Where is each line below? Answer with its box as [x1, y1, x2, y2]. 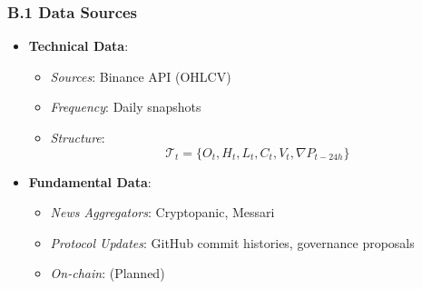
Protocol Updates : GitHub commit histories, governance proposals [50, 233, 415, 252]
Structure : [50, 128, 105, 146]
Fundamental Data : [28, 172, 152, 191]
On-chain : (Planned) [50, 264, 165, 283]
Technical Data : [28, 36, 129, 55]
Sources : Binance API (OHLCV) [50, 66, 231, 85]
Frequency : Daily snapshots [50, 97, 201, 116]
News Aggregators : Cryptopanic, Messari [50, 203, 275, 222]
